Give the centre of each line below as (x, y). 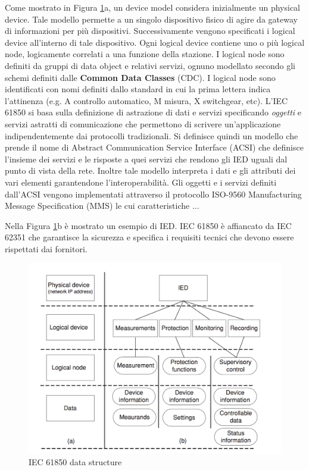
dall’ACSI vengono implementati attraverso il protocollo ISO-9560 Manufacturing (153, 194)
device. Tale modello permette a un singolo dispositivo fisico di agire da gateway (151, 19)
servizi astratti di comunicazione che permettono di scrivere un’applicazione (143, 123)
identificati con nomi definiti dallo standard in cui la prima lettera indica (138, 89)
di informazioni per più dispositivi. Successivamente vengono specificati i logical (150, 31)
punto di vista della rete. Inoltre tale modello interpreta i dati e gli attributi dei (150, 170)
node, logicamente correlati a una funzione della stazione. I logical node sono (145, 54)
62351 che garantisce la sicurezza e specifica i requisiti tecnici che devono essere (149, 237)
